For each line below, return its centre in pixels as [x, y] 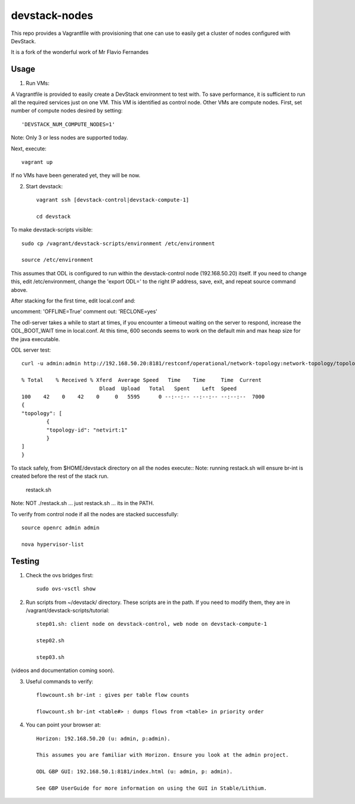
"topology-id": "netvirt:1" [87, 430]
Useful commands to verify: [60, 681]
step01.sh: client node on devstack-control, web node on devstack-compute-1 [152, 624]
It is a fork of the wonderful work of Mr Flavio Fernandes [80, 52]
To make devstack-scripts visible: [52, 230]
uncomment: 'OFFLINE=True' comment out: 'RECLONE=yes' [84, 311]
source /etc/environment [57, 260]
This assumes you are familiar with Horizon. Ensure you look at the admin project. [163, 755]
